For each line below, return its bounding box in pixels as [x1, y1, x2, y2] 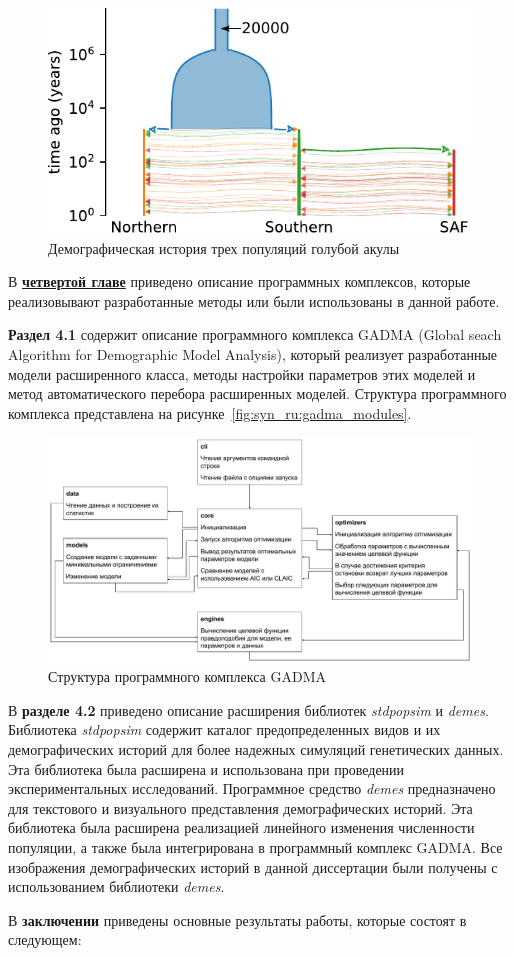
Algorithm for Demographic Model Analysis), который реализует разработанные [8, 344, 498, 364]
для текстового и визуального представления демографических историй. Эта [8, 797, 473, 818]
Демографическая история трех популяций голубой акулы [48, 237, 400, 258]
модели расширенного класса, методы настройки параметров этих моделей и [8, 363, 476, 384]
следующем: [8, 929, 82, 950]
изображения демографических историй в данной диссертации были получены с [8, 856, 498, 877]
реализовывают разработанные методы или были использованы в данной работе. [8, 290, 500, 311]
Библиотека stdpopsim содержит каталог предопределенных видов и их [8, 719, 441, 740]
